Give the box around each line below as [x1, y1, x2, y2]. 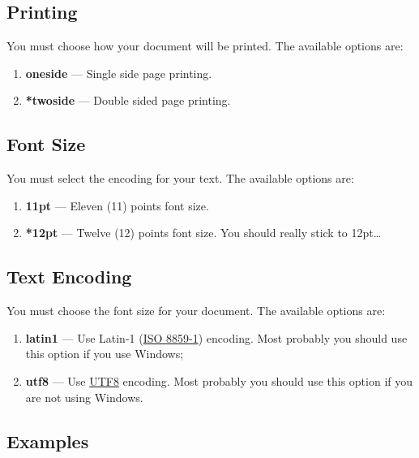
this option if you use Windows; [25, 345, 184, 362]
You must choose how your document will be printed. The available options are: [6, 37, 404, 54]
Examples [6, 428, 89, 453]
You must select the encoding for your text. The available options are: [6, 170, 354, 187]
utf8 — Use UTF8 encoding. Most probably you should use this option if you [25, 372, 413, 389]
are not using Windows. [25, 388, 143, 405]
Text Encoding [6, 264, 132, 289]
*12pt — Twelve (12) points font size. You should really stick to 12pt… [25, 224, 382, 241]
